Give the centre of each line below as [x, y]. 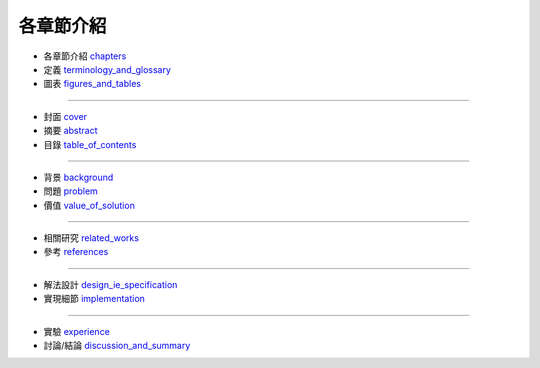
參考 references [76, 252]
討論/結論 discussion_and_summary [117, 346]
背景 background [78, 177]
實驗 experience [76, 331]
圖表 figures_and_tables [92, 84]
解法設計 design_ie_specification [110, 284]
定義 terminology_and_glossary [107, 69]
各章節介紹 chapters [85, 56]
